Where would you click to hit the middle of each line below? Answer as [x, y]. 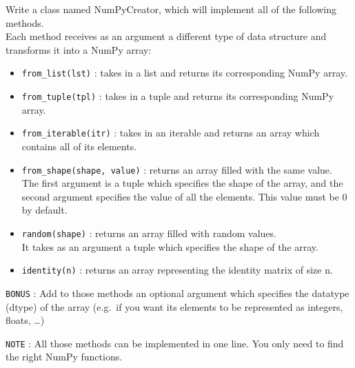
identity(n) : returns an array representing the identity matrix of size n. [177, 270]
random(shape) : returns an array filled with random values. [149, 233]
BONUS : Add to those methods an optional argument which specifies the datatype [177, 293]
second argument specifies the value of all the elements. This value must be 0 [184, 196]
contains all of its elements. [79, 146]
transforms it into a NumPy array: [79, 49]
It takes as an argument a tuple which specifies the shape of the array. [170, 246]
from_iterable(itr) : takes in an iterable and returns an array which [171, 133]
